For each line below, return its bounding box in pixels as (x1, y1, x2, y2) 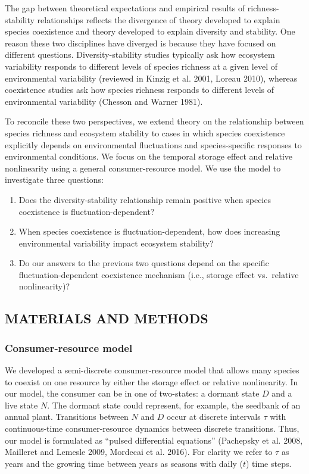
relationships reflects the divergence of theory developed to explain (37, 13, 280, 26)
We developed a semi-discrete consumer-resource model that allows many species (5, 364, 299, 376)
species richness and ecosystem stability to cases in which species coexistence (5, 126, 285, 139)
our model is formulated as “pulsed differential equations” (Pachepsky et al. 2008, (5, 434, 303, 446)
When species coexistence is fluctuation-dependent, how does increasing (18, 225, 280, 238)
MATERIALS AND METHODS (5, 309, 208, 328)
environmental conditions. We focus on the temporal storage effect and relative (5, 150, 292, 163)
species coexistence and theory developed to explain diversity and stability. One (5, 25, 295, 38)
